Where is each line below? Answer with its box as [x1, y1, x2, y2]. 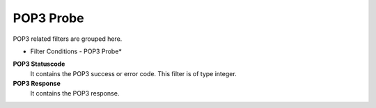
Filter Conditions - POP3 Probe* [30, 47, 122, 55]
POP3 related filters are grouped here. [13, 35, 123, 43]
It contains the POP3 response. [30, 89, 120, 97]
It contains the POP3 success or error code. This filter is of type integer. [30, 69, 237, 78]
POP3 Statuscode [13, 60, 65, 69]
